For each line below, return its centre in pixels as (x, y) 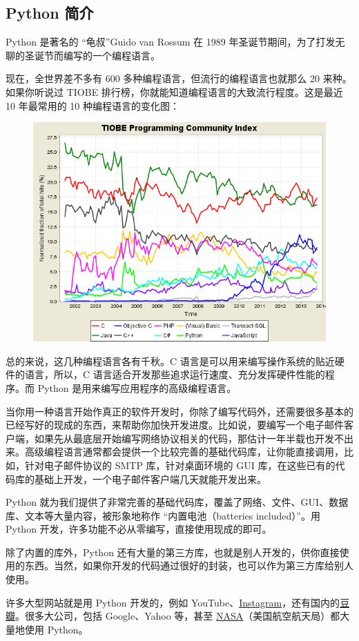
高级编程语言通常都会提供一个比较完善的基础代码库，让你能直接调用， (184, 452)
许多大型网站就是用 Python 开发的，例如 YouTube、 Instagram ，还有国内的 (173, 602)
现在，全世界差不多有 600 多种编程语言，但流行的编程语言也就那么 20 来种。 (179, 78)
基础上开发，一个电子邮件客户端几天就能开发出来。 (150, 479)
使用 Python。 (56, 629)
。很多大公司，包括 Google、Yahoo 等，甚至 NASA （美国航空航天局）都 (178, 616)
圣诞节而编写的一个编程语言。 (92, 55)
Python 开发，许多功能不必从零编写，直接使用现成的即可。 (139, 529)
